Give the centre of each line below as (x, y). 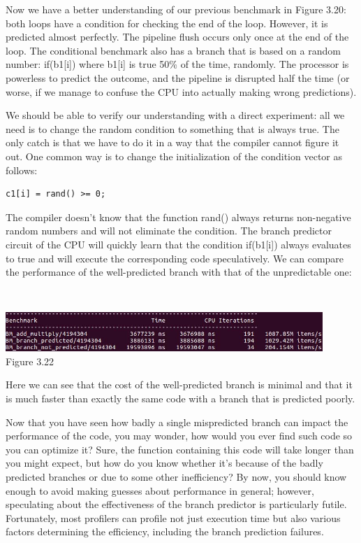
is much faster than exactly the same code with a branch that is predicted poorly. (180, 398)
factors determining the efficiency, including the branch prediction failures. (165, 531)
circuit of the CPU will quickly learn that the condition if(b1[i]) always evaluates (178, 244)
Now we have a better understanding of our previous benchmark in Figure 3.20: (176, 9)
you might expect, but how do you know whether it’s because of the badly (164, 463)
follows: (22, 170)
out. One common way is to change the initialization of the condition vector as (174, 156)
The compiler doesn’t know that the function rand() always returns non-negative (178, 217)
